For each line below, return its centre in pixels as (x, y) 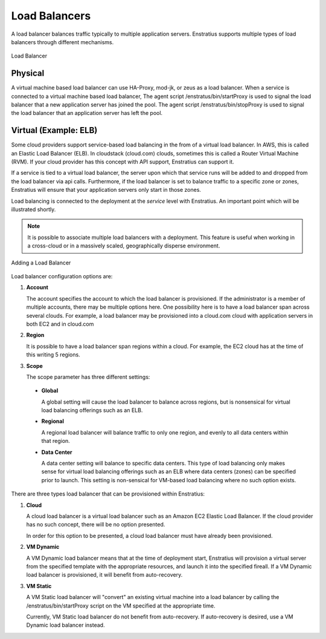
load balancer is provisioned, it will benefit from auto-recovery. (104, 575)
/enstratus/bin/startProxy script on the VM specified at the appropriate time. (121, 606)
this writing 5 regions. (53, 355)
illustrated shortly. (34, 209)
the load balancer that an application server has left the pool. (87, 113)
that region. (56, 441)
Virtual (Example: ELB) (54, 130)
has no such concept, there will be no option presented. (96, 525)
